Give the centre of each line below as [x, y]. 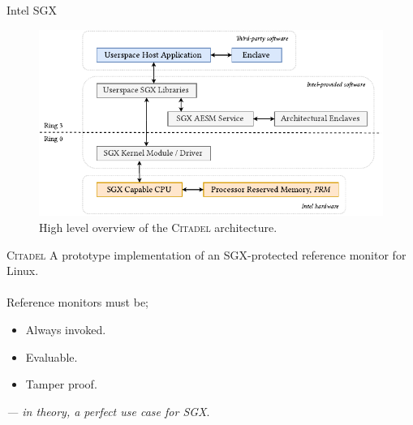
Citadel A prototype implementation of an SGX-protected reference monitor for [206, 254]
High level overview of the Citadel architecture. [158, 228]
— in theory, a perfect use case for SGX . [108, 411]
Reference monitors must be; [78, 302]
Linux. [23, 270]
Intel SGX [32, 10]
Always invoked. [66, 330]
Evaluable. [52, 356]
